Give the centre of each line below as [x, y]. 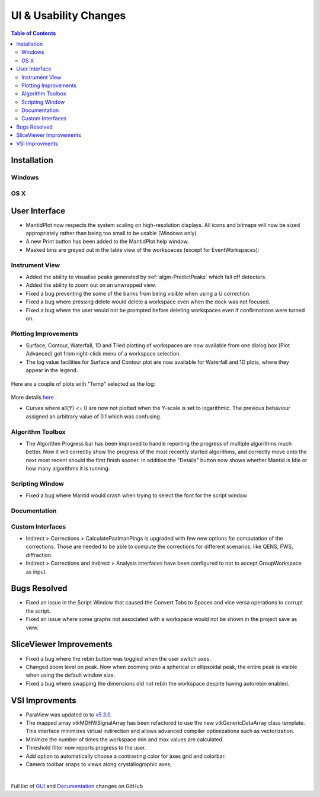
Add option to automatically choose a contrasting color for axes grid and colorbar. [126, 756]
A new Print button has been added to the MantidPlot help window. [107, 241]
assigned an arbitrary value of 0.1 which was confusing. [94, 416]
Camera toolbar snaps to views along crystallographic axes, [99, 764]
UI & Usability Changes [68, 15]
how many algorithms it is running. [68, 469]
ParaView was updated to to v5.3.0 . [69, 715]
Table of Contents [33, 33]
